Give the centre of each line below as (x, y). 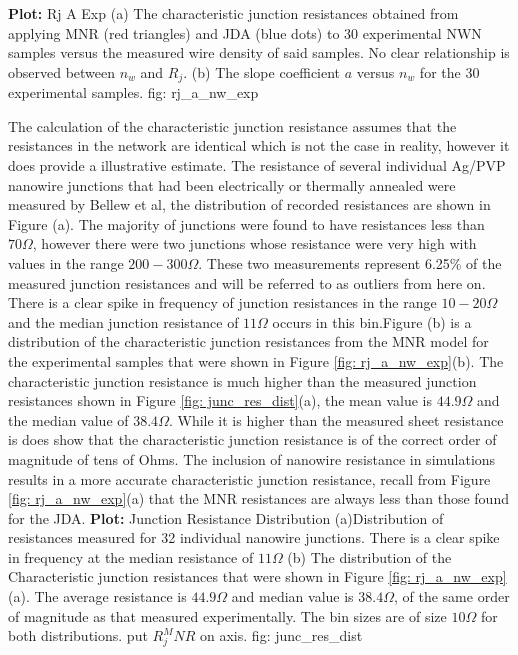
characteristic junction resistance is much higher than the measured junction (242, 380)
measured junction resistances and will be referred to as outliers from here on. (247, 282)
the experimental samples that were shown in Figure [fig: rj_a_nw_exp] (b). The (256, 360)
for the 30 (449, 71)
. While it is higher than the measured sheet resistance (336, 419)
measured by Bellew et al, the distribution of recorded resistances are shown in (249, 204)
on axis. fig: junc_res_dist (281, 635)
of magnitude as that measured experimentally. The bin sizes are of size (227, 615)
